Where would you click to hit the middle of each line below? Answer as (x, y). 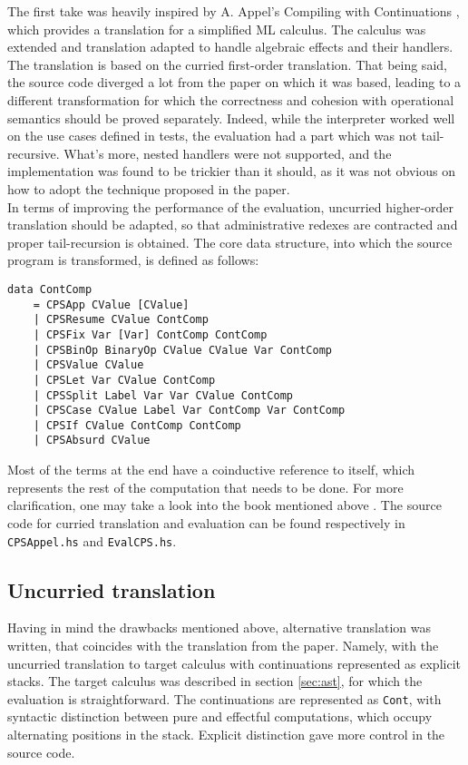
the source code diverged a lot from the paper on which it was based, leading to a (234, 82)
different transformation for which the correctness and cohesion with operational (231, 99)
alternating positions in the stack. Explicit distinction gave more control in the (226, 734)
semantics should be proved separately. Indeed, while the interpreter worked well (231, 118)
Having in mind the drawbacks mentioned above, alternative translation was (219, 628)
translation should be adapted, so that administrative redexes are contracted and (233, 225)
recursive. (34, 153)
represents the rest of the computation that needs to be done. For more (205, 487)
